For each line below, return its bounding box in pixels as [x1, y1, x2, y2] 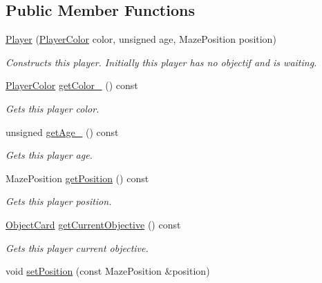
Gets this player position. [6, 194, 112, 208]
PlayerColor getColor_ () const [6, 78, 138, 92]
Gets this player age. [6, 148, 93, 162]
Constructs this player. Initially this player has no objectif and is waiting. [6, 55, 317, 69]
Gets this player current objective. [6, 240, 149, 255]
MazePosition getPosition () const [6, 170, 149, 185]
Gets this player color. [6, 101, 100, 115]
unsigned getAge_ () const [6, 124, 119, 139]
